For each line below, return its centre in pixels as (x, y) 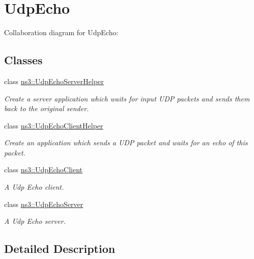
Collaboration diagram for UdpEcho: (61, 32)
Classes (23, 60)
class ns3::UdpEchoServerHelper (54, 81)
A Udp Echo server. (35, 221)
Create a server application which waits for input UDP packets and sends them (127, 98)
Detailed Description (60, 249)
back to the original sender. (47, 108)
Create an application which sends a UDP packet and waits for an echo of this (126, 143)
